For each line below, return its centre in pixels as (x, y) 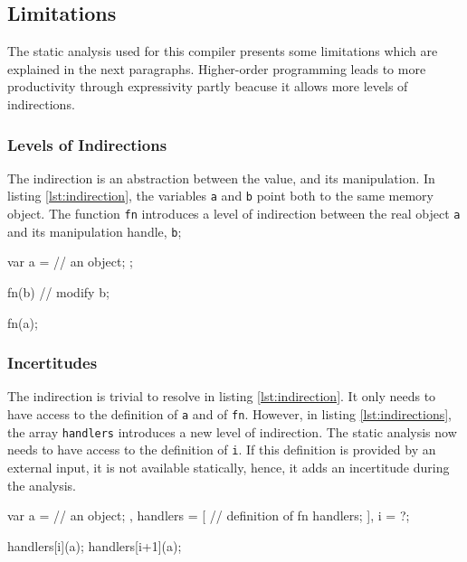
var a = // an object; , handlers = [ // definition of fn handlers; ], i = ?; (209, 515)
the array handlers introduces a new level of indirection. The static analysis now (232, 431)
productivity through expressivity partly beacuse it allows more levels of (208, 86)
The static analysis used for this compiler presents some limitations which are (223, 51)
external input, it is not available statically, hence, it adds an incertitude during (229, 467)
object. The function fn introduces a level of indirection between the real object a (234, 214)
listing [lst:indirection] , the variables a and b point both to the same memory (221, 196)
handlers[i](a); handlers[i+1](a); (95, 545)
